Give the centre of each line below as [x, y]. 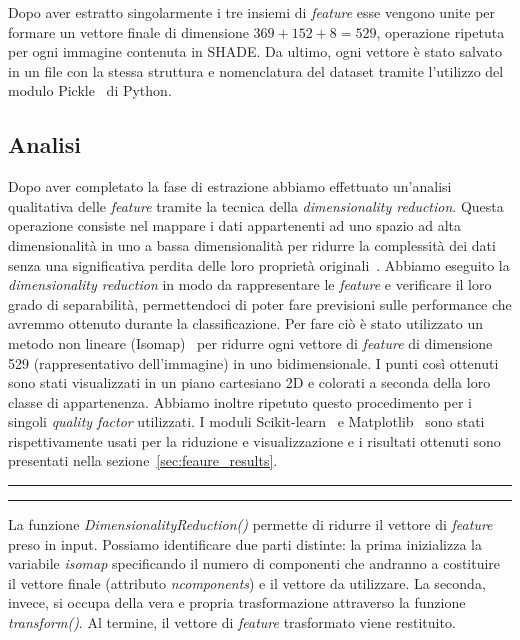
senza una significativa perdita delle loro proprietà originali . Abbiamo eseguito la [259, 264]
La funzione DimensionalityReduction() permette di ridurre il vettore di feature [250, 524]
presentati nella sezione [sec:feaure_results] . [143, 460]
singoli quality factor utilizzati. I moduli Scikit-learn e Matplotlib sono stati [246, 421]
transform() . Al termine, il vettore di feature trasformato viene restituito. [232, 622]
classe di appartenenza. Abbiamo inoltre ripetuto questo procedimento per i [240, 401]
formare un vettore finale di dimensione [128, 31]
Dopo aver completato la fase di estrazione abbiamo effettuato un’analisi [230, 186]
